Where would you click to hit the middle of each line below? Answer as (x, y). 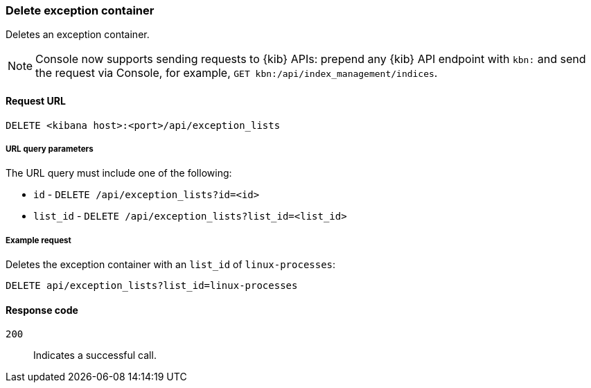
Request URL (36, 100)
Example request (38, 240)
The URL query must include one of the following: (119, 173)
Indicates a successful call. (95, 355)
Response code (42, 310)
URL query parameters (50, 149)
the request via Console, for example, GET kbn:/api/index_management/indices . (237, 73)
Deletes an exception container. (78, 35)
